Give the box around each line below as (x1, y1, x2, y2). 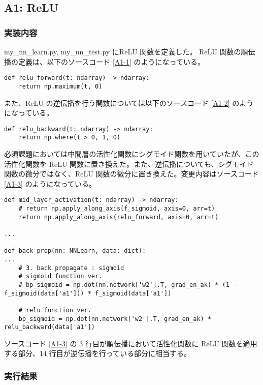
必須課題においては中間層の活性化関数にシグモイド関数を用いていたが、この (4, 149, 259, 159)
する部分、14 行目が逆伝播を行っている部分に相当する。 (4, 348, 191, 359)
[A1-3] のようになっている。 (4, 178, 96, 189)
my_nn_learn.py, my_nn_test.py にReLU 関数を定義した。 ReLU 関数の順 (4, 46, 248, 56)
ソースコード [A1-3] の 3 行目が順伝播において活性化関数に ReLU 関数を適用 (4, 338, 257, 348)
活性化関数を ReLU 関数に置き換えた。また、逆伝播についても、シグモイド (4, 158, 254, 169)
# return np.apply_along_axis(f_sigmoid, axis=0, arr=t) (18, 205, 215, 213)
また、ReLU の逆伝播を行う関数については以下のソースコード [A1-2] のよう (4, 97, 254, 108)
